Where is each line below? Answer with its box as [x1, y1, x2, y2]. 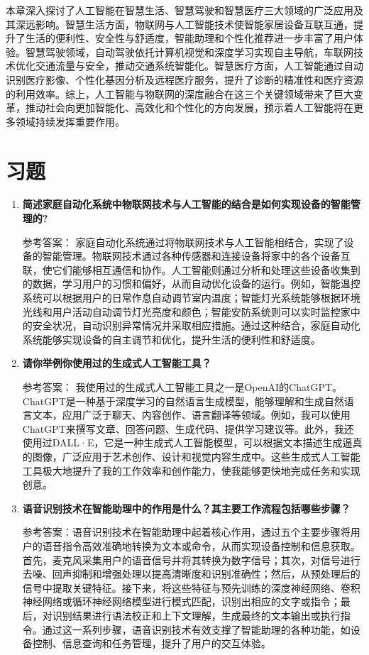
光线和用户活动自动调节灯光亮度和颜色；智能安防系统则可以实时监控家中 [22, 304, 360, 319]
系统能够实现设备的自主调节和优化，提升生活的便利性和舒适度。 [22, 331, 321, 346]
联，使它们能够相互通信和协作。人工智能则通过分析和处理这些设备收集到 [22, 262, 360, 277]
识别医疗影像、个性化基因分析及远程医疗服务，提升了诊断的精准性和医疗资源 [6, 72, 363, 87]
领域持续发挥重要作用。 [15, 114, 125, 128]
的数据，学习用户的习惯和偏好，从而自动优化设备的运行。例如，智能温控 [22, 276, 360, 291]
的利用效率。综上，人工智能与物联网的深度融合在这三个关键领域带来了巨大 [6, 86, 353, 101]
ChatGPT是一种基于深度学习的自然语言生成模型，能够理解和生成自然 [22, 393, 344, 408]
